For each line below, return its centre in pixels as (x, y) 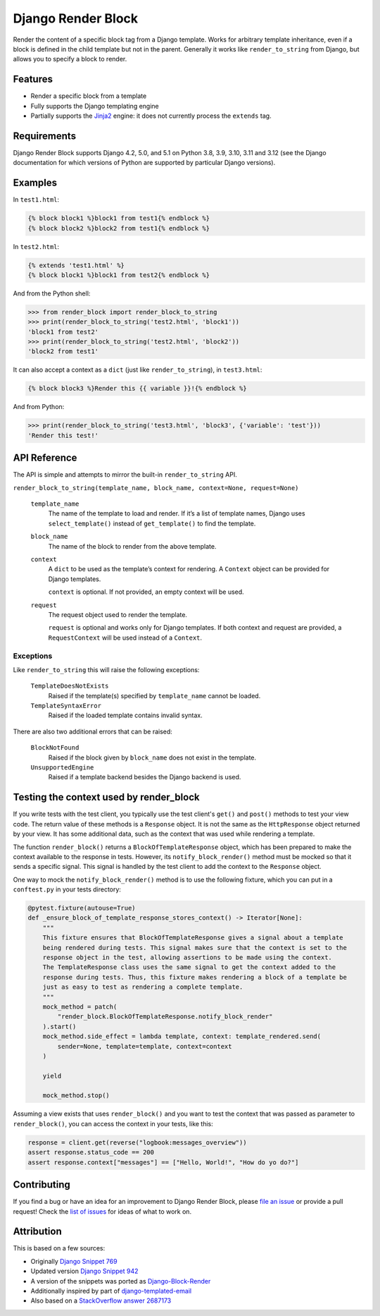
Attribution (38, 1232)
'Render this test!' (63, 435)
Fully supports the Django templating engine (95, 106)
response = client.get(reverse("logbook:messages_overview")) (137, 1142)
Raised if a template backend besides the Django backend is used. (145, 777)
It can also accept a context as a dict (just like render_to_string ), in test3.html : (138, 370)
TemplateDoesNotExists (70, 686)
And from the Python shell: (52, 293)
